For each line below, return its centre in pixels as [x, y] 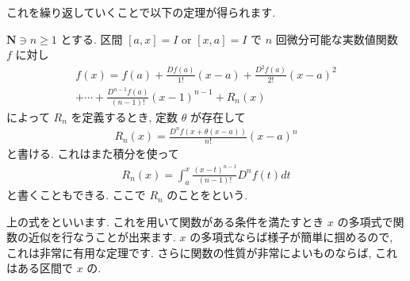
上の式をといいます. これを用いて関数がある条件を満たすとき [165, 221]
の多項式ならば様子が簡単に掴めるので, [291, 237]
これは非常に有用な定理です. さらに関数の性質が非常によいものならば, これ [202, 252]
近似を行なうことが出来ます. [102, 237]
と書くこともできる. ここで [76, 195]
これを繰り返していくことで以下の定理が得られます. [141, 12]
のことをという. [207, 195]
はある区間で [40, 268]
